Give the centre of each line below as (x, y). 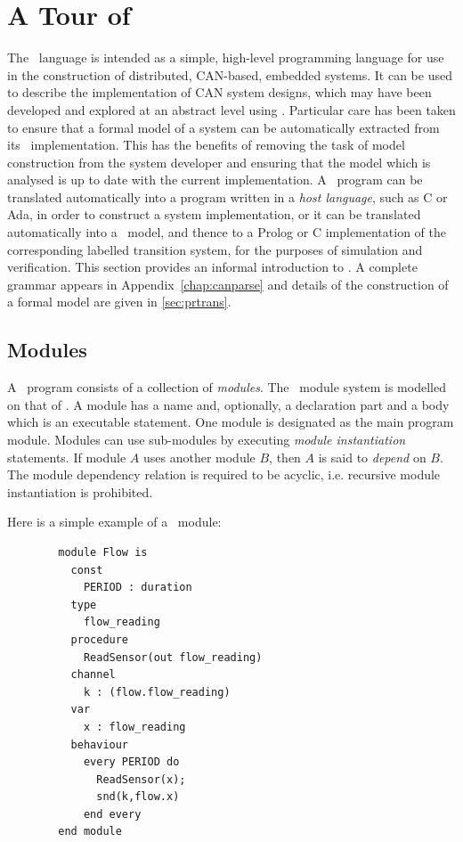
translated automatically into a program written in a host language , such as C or (227, 196)
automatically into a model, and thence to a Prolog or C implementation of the (227, 232)
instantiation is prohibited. (80, 491)
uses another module (199, 457)
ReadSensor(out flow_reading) (173, 657)
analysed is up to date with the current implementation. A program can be (215, 180)
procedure (100, 639)
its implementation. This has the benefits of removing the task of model (206, 145)
